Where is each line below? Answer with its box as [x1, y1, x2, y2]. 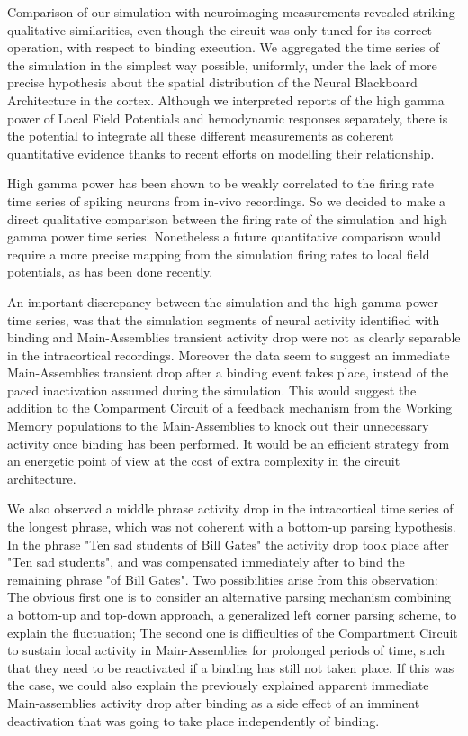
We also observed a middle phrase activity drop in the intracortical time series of [7, 499, 454, 518]
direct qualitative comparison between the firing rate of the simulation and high [7, 209, 447, 228]
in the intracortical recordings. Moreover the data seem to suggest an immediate [7, 345, 450, 364]
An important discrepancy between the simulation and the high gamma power [7, 292, 438, 311]
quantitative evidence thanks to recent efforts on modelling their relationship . [7, 143, 435, 162]
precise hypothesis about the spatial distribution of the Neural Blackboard [7, 73, 418, 92]
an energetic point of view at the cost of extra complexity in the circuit [7, 451, 400, 470]
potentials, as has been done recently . [7, 262, 213, 281]
